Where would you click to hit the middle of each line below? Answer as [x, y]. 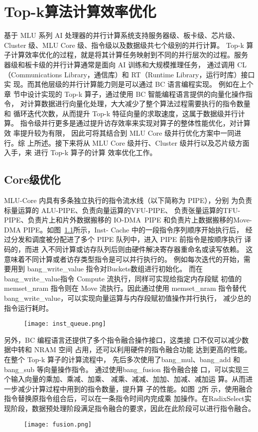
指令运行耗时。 [28, 308]
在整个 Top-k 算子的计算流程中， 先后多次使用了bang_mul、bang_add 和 [122, 359]
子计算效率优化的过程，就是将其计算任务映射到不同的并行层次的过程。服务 [126, 55]
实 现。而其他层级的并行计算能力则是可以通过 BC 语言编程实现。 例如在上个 [129, 84]
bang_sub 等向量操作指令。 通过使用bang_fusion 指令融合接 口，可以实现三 [127, 369]
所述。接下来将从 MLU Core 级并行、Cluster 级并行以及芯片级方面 [142, 142]
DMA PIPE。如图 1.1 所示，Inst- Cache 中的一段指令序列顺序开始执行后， [124, 229]
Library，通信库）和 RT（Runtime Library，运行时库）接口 [160, 74]
